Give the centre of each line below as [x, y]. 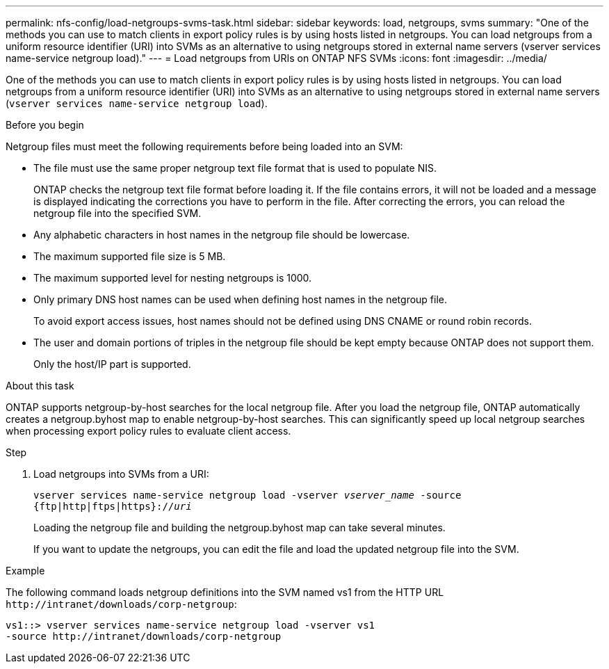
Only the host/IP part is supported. [112, 364]
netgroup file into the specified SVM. [117, 213]
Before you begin [45, 125]
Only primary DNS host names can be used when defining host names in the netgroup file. [241, 299]
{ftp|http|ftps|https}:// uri [113, 506]
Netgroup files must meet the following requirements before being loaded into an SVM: [204, 146]
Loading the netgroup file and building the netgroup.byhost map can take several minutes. [239, 527]
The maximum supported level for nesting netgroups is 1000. [173, 278]
